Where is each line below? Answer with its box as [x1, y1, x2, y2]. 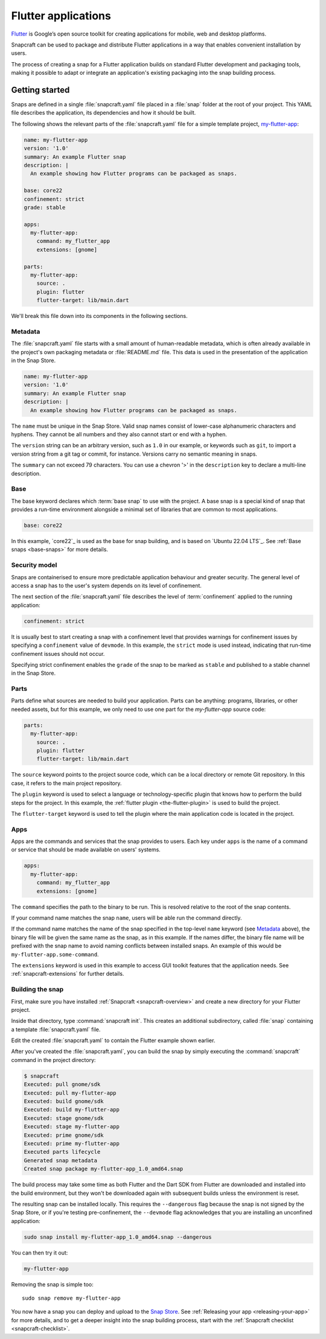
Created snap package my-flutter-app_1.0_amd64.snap [24, 1165, 184, 1172]
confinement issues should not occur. [11, 650, 105, 657]
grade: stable [24, 204, 66, 211]
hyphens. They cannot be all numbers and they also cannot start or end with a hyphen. [11, 431, 228, 438]
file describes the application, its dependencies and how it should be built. [11, 109, 196, 116]
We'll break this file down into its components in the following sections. [11, 313, 188, 320]
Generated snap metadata [24, 1157, 98, 1164]
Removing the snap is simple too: [11, 1280, 94, 1288]
